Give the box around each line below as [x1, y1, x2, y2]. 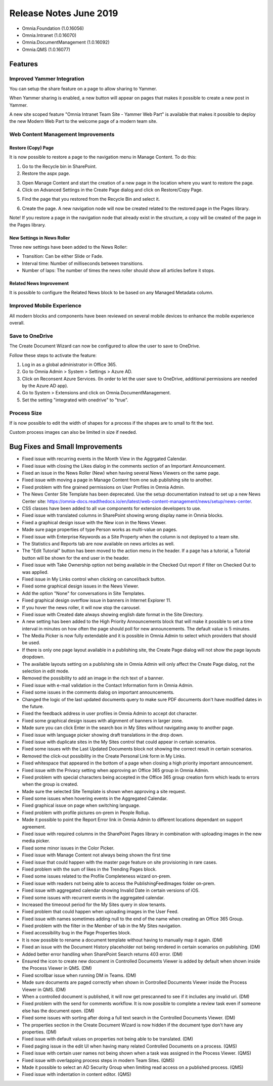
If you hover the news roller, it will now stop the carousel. [22, 604, 141, 610]
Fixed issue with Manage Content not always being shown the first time [22, 852, 171, 858]
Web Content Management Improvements [9, 131, 115, 138]
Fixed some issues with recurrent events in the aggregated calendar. [22, 894, 165, 900]
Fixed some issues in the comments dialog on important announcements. [22, 689, 174, 695]
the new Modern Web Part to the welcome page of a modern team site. [9, 118, 158, 124]
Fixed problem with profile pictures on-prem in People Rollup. [22, 809, 150, 816]
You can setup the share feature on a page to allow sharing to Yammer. [9, 85, 157, 92]
